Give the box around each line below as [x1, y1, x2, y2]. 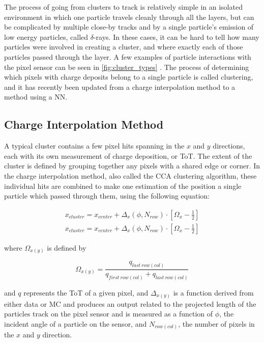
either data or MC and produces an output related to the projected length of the [4, 298, 256, 309]
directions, [213, 140, 245, 151]
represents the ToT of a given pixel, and [23, 287, 149, 298]
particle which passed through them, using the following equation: [4, 190, 210, 201]
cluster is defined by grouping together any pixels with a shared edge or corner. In [4, 160, 260, 171]
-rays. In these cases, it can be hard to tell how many [93, 31, 259, 42]
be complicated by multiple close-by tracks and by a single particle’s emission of [4, 21, 254, 32]
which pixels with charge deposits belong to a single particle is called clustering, [4, 71, 253, 82]
